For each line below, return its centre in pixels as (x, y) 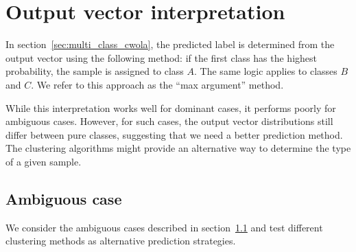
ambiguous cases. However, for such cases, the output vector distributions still (169, 121)
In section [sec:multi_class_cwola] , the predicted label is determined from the (170, 44)
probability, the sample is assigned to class (95, 71)
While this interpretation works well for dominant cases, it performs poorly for (171, 107)
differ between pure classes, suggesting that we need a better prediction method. (174, 134)
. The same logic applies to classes (266, 71)
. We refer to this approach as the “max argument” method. (157, 84)
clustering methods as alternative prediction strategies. (121, 241)
